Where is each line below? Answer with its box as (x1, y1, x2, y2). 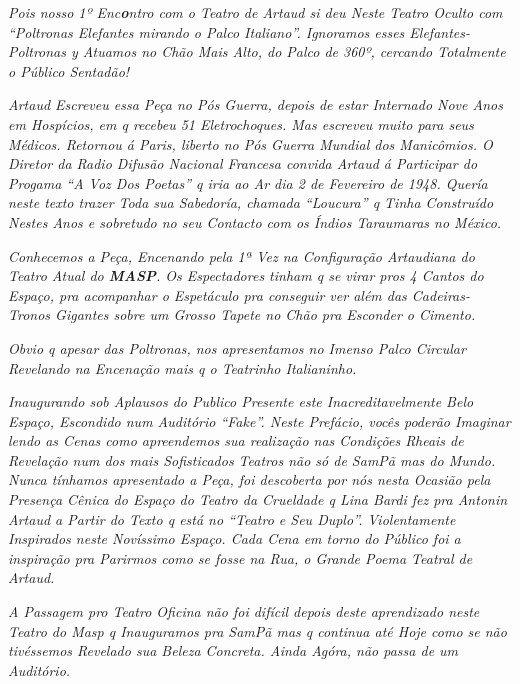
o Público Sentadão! (8, 60, 130, 81)
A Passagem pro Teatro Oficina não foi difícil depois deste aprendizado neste (8, 601, 480, 622)
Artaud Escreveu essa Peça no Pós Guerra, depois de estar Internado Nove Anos (8, 94, 503, 115)
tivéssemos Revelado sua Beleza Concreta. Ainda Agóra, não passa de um (8, 640, 459, 661)
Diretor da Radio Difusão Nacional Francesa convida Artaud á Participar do (8, 153, 478, 174)
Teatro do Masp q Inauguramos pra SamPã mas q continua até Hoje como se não (8, 620, 507, 641)
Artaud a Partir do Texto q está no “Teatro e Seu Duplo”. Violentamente (8, 508, 456, 529)
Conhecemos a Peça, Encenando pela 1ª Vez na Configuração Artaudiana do (8, 245, 475, 266)
